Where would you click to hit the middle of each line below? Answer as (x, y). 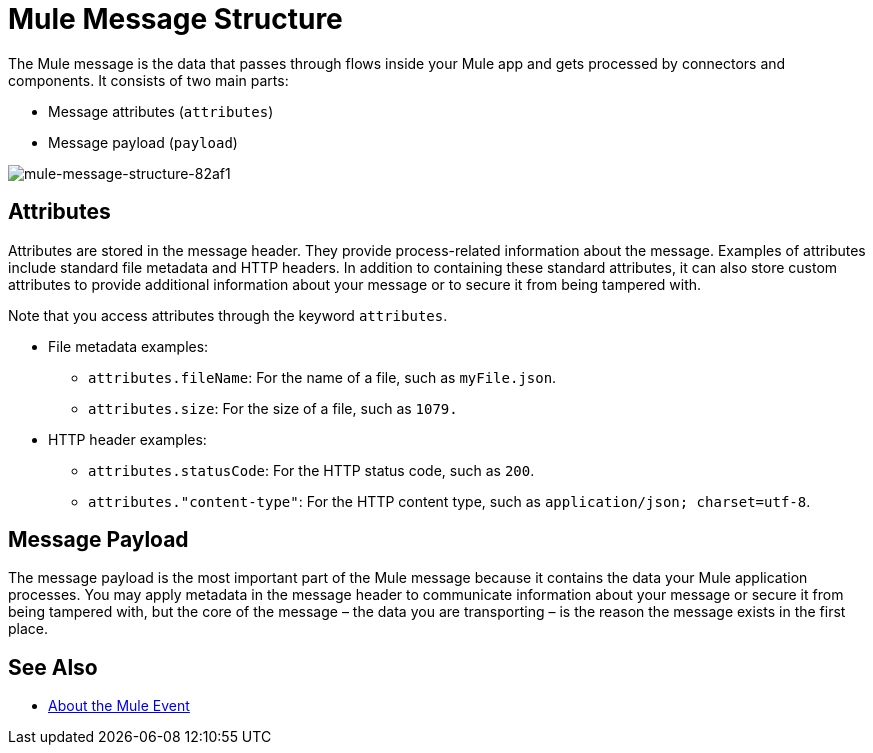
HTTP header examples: (127, 439)
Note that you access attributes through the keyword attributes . (228, 315)
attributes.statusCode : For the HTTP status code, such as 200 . (311, 470)
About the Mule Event (119, 706)
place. (28, 629)
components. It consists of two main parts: (148, 80)
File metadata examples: (128, 346)
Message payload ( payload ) (143, 142)
